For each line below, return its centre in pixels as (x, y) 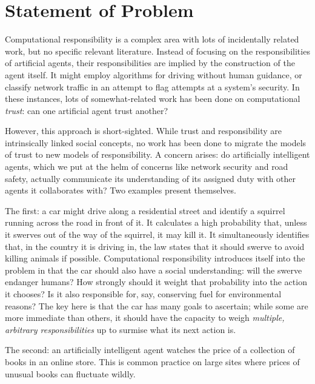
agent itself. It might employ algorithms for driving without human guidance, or (154, 74)
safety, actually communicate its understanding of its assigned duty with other (151, 178)
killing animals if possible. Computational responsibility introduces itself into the (155, 258)
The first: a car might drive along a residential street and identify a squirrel (145, 210)
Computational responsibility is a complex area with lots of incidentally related (152, 39)
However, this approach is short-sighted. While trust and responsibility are (143, 131)
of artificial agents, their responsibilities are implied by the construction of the (150, 63)
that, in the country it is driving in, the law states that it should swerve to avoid (155, 246)
